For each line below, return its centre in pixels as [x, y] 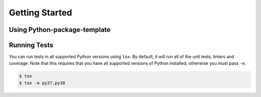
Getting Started [41, 13]
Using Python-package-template [60, 30]
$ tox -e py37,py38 [42, 83]
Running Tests [31, 45]
